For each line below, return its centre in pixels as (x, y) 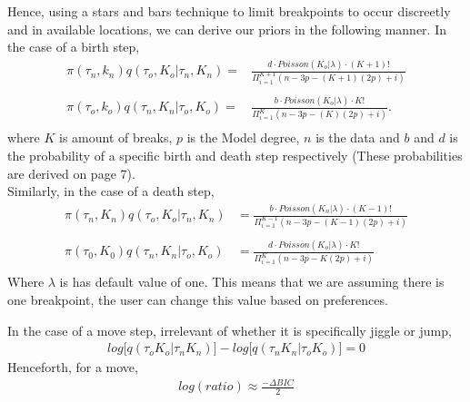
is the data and (358, 137)
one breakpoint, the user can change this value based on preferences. (198, 299)
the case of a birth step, (74, 47)
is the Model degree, (243, 137)
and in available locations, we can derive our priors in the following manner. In (227, 29)
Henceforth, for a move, (73, 367)
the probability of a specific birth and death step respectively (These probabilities (235, 155)
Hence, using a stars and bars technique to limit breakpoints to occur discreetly (229, 11)
